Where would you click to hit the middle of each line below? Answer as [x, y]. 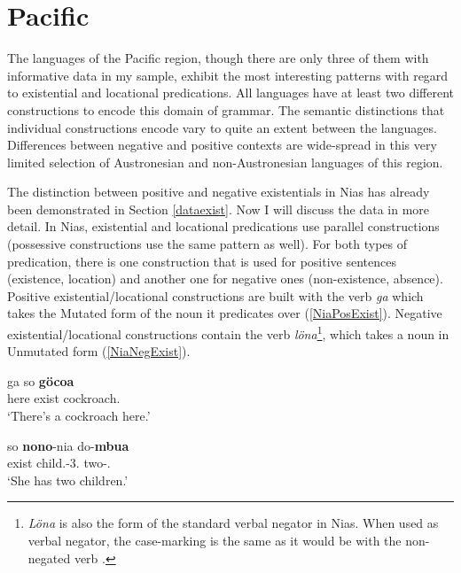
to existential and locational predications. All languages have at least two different [230, 93]
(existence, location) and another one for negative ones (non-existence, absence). [225, 279]
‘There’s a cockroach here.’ [79, 416]
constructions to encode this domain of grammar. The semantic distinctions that [226, 109]
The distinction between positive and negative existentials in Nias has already [219, 192]
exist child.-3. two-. [59, 463]
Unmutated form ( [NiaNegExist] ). [99, 351]
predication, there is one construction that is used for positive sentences [202, 261]
